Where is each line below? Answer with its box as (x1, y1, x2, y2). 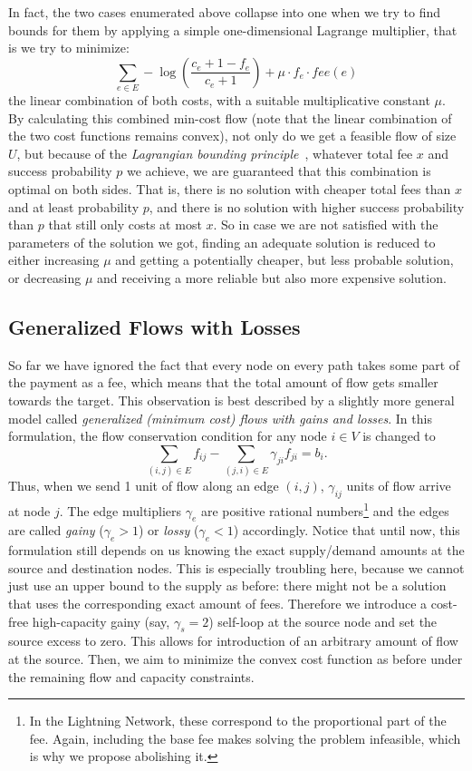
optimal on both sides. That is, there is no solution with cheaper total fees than (8, 180, 451, 199)
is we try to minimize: (8, 38, 130, 57)
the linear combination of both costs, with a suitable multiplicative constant (8, 91, 430, 110)
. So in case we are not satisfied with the (213, 215, 438, 234)
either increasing (8, 250, 100, 269)
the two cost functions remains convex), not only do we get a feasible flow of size (8, 126, 457, 145)
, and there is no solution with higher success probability (149, 197, 465, 216)
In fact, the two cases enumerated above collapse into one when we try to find (8, 3, 441, 21)
